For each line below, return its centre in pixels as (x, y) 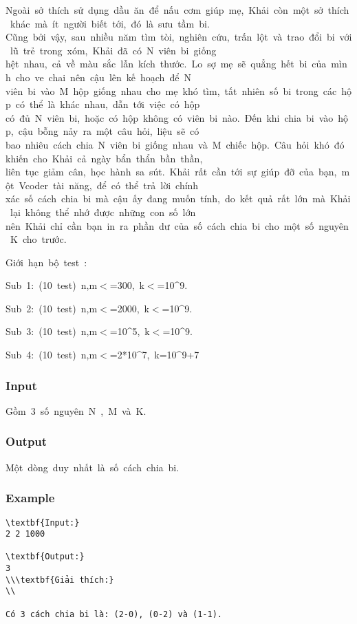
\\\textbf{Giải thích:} (60, 580)
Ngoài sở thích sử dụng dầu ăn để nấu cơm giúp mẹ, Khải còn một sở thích (177, 10)
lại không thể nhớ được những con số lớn (103, 212)
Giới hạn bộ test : (46, 262)
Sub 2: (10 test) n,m (52, 308)
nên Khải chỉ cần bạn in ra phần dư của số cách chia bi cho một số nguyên (177, 225)
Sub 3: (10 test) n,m (52, 331)
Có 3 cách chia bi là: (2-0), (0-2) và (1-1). (114, 614)
